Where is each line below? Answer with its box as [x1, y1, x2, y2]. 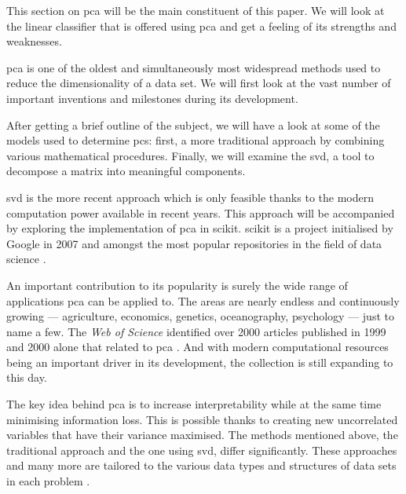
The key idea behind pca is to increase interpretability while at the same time [6, 396, 382, 412]
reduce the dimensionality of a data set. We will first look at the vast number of [6, 75, 391, 91]
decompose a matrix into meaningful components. [6, 163, 246, 179]
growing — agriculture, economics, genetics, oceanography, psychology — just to [6, 308, 394, 324]
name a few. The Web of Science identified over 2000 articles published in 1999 [6, 323, 386, 339]
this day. [6, 369, 47, 386]
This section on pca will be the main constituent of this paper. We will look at [6, 2, 385, 18]
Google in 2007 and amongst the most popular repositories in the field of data [6, 235, 382, 251]
